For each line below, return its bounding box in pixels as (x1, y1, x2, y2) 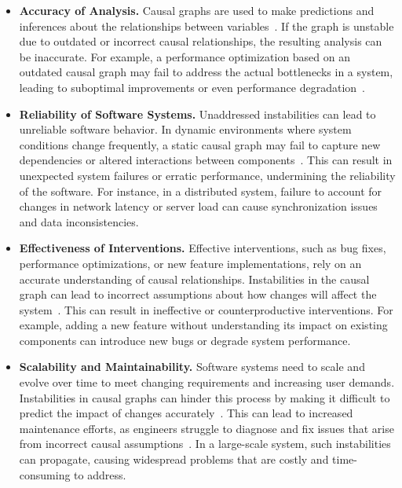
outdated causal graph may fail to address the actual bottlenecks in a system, (19, 64, 393, 80)
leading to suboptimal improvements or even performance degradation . (19, 79, 366, 95)
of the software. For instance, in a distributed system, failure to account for (19, 182, 382, 199)
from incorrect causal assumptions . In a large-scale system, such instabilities (19, 435, 391, 452)
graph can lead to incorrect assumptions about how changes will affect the (19, 286, 377, 303)
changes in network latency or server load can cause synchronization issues (19, 198, 378, 215)
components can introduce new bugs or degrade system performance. (19, 332, 351, 348)
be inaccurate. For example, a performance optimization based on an (19, 48, 351, 64)
